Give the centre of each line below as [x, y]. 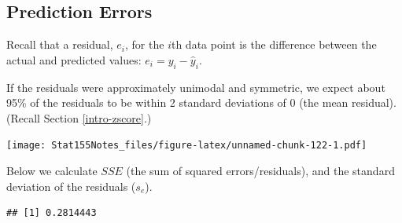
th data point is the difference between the [274, 44]
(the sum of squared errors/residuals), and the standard [260, 171]
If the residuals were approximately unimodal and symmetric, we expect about [196, 87]
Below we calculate [52, 171]
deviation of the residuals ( [71, 186]
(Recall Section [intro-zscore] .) [79, 117]
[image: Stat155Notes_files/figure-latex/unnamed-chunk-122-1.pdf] [187, 146]
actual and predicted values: [74, 59]
